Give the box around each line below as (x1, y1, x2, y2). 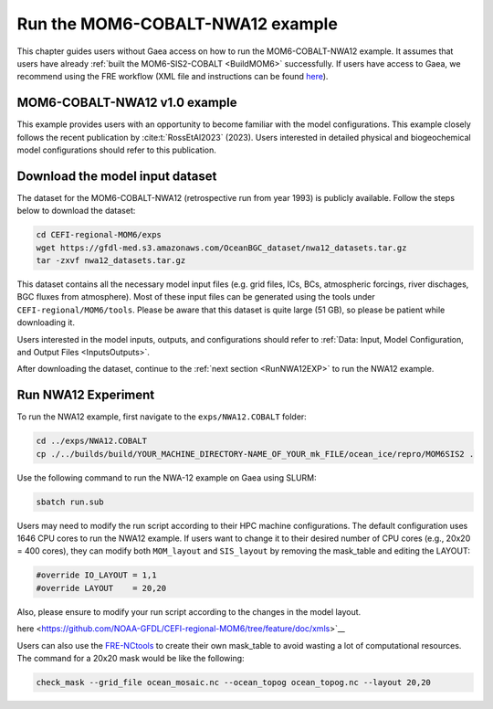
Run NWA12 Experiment (16, 387, 155, 403)
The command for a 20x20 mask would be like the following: (16, 652, 246, 663)
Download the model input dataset (16, 168, 217, 184)
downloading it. (16, 317, 75, 328)
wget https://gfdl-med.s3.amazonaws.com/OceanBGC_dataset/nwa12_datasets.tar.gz (36, 242, 407, 253)
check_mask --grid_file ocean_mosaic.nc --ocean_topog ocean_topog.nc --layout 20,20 (36, 677, 431, 687)
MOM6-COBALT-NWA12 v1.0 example (16, 95, 237, 111)
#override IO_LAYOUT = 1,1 (36, 570, 157, 580)
